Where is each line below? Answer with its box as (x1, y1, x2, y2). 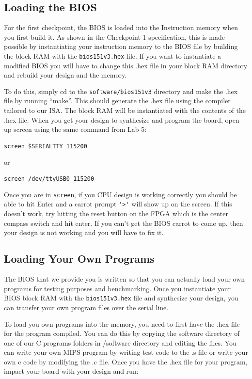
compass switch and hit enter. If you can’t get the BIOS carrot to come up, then (4, 218, 243, 228)
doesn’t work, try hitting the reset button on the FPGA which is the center (4, 208, 228, 219)
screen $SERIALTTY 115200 (4, 142, 87, 150)
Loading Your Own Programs (4, 251, 155, 266)
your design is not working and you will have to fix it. (4, 227, 164, 237)
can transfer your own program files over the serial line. (4, 302, 169, 312)
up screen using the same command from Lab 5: (4, 124, 147, 134)
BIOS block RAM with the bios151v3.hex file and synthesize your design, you (4, 293, 238, 303)
